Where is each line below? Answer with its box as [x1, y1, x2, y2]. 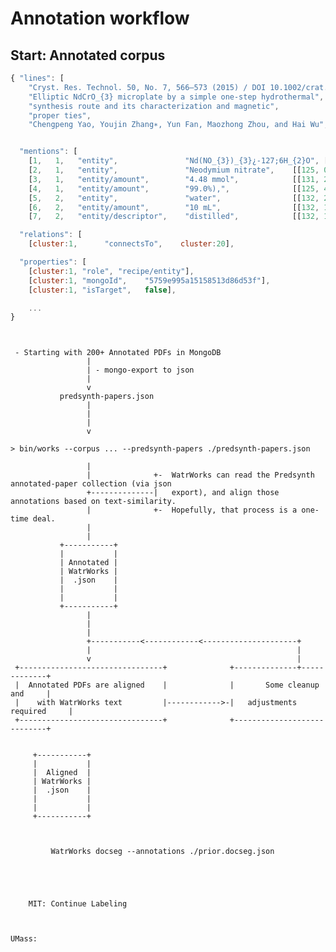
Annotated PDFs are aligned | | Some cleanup [28, 680, 320, 691]
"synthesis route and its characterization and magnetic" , [28, 101, 280, 111]
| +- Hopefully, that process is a [86, 505, 298, 516]
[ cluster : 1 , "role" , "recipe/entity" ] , [28, 266, 195, 276]
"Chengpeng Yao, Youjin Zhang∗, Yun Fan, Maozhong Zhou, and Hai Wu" [28, 120, 325, 130]
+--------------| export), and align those [86, 488, 280, 498]
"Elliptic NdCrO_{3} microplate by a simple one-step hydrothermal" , [28, 92, 325, 102]
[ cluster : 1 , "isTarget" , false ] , [28, 285, 177, 295]
